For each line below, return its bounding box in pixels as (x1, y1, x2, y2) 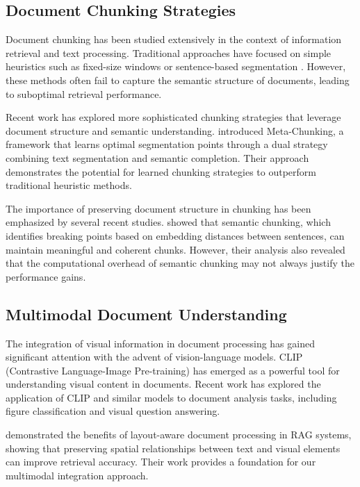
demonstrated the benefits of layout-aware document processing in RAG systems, (6, 427, 352, 442)
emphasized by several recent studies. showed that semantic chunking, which (6, 215, 331, 229)
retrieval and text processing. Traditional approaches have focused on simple (6, 45, 332, 60)
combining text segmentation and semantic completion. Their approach (6, 150, 309, 165)
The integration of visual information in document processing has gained (6, 336, 315, 350)
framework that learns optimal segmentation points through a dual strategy (6, 137, 328, 151)
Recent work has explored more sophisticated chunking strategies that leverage (6, 110, 341, 124)
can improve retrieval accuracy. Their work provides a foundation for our (6, 454, 316, 469)
